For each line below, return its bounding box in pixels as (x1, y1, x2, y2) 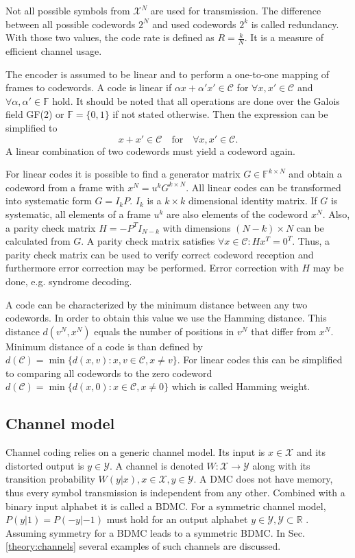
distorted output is (5, 458, 84, 472)
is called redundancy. (251, 16, 339, 31)
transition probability (5, 472, 95, 486)
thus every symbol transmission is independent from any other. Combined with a (5, 485, 345, 500)
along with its (252, 458, 310, 472)
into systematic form (5, 193, 92, 208)
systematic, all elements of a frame (5, 206, 151, 221)
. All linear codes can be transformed (186, 180, 341, 194)
